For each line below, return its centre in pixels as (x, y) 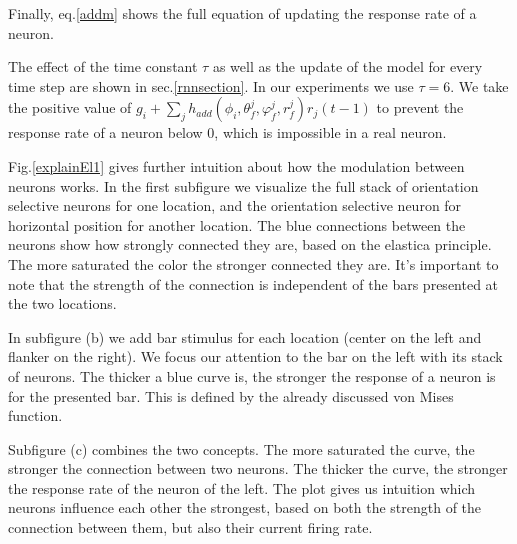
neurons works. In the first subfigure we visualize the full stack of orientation (243, 185)
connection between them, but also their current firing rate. (190, 527)
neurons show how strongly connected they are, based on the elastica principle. (250, 244)
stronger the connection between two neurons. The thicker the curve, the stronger (258, 468)
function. (35, 415)
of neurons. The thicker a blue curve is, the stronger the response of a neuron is (252, 375)
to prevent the (420, 107)
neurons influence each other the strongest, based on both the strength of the (245, 507)
